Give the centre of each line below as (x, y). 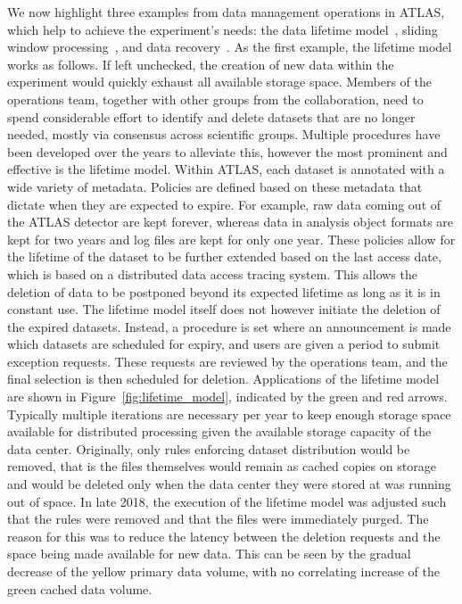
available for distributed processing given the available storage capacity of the (219, 431)
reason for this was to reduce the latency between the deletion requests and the (224, 536)
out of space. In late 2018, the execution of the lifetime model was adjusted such (227, 501)
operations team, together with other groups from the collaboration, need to (215, 99)
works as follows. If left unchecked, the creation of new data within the (201, 64)
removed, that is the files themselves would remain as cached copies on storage (222, 466)
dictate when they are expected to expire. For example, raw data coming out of (224, 204)
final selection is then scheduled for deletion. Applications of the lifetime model (223, 379)
